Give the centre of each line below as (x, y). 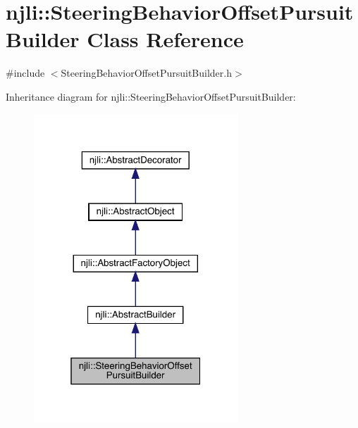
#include (25, 73)
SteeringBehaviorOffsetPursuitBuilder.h (146, 73)
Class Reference (165, 39)
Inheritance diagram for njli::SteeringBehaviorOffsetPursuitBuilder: (151, 96)
